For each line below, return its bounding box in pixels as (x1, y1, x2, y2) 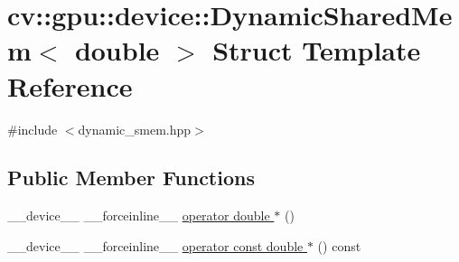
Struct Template (212, 32, 421, 69)
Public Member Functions (7, 164, 255, 192)
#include (7, 119, 58, 138)
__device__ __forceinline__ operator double (7, 206, 270, 225)
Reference (7, 67, 133, 104)
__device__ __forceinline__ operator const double (7, 236, 304, 255)
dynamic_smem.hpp (78, 119, 192, 138)
